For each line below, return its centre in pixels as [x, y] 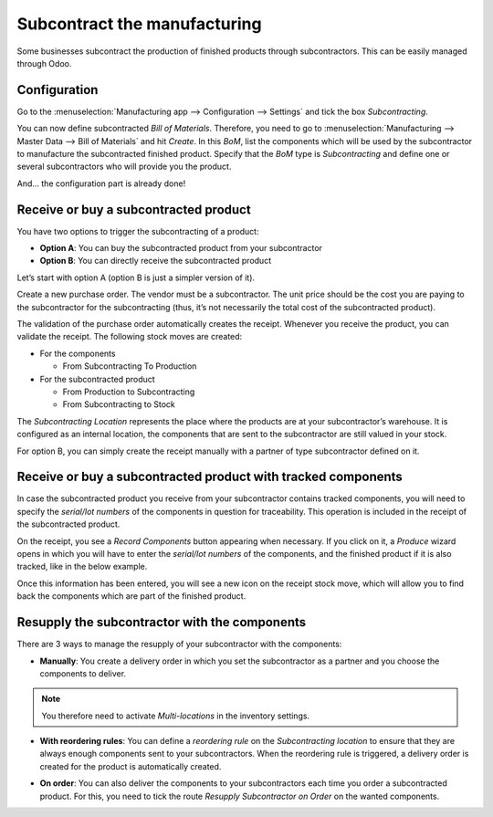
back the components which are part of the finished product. [131, 596]
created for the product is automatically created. [131, 766]
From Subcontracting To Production [130, 366]
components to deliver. [83, 673]
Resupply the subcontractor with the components [162, 622]
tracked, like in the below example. [82, 567]
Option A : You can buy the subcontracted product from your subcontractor [181, 248]
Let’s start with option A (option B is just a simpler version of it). [136, 278]
